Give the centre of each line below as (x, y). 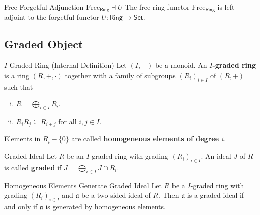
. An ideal (216, 156)
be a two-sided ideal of (116, 195)
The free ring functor (157, 7)
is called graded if (33, 167)
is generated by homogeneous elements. (106, 207)
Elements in (22, 139)
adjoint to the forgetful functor (52, 17)
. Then (169, 195)
